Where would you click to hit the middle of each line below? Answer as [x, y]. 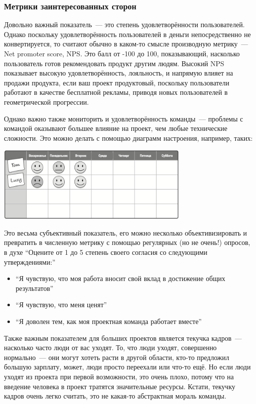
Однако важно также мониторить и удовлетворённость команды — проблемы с [124, 118]
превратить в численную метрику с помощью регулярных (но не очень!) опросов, [127, 242]
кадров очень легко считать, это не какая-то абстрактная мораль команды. [115, 396]
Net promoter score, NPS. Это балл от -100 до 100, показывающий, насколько [122, 53]
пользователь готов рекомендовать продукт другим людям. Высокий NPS [114, 63]
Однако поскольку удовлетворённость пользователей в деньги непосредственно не [128, 34]
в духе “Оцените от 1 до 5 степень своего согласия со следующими [106, 252]
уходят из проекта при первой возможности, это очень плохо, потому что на [119, 376]
